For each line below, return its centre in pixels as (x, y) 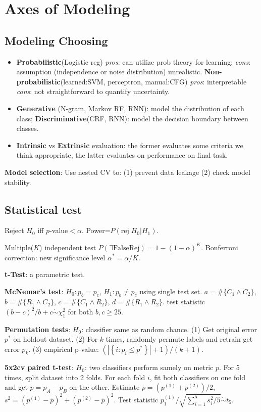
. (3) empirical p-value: (64, 349)
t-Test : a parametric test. (45, 274)
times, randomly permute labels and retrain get (179, 339)
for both (81, 312)
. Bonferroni (220, 247)
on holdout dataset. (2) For (56, 339)
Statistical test (43, 209)
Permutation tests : (38, 329)
